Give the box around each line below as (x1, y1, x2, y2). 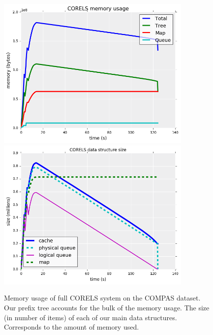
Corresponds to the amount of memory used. (4, 322, 139, 332)
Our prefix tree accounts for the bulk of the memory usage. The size (4, 302, 210, 312)
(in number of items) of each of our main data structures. (4, 312, 177, 322)
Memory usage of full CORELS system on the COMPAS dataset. (4, 293, 201, 303)
